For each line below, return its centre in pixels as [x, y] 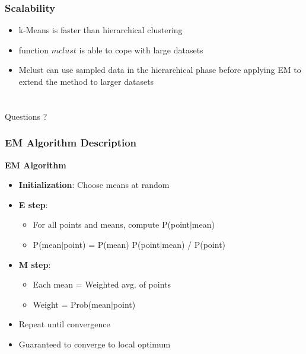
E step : [33, 204]
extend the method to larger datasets [86, 81]
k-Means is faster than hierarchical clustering [101, 30]
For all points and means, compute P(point [111, 224]
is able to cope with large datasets [141, 50]
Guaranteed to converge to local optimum [95, 344]
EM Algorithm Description [71, 143]
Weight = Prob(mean [72, 304]
